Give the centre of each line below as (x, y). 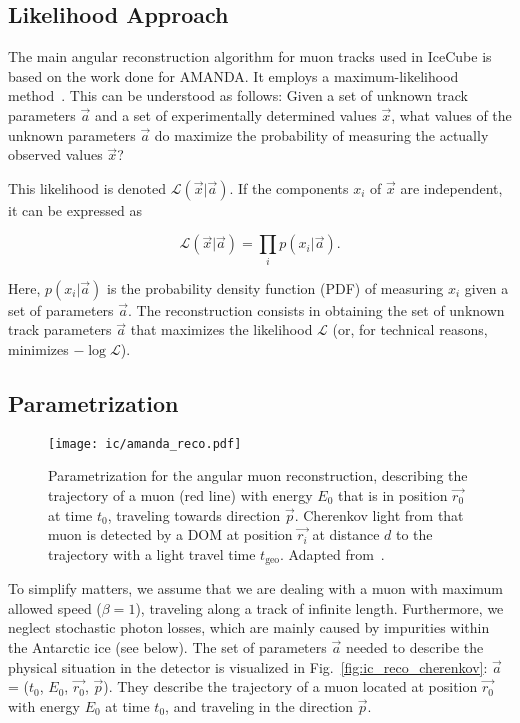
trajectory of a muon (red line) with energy (180, 494)
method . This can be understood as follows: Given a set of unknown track (238, 95)
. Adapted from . (332, 553)
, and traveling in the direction (259, 705)
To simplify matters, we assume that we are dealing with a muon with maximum (255, 588)
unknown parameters (72, 134)
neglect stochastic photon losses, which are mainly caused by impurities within (249, 627)
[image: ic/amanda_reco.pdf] (145, 443)
